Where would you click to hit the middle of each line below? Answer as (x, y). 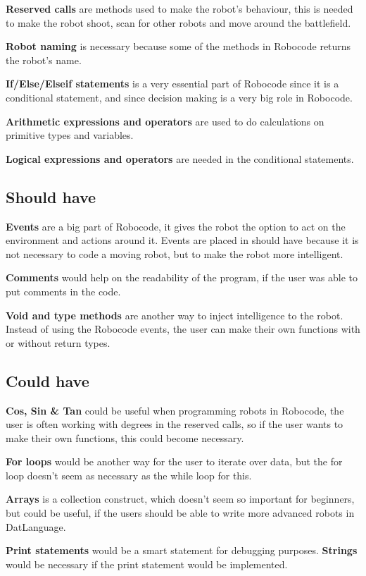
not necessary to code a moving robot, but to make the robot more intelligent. (175, 253)
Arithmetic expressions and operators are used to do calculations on (165, 121)
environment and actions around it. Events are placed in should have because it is (182, 240)
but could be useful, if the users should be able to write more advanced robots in (180, 513)
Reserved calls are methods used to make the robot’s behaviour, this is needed (179, 8)
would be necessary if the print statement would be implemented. (147, 564)
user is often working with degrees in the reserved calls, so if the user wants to (175, 424)
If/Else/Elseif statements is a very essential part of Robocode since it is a (172, 84)
